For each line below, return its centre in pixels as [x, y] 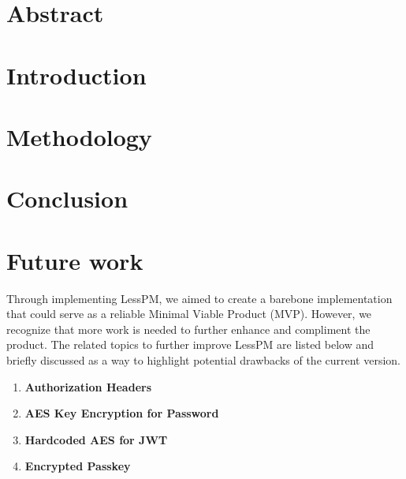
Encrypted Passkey [78, 466]
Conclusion [67, 198]
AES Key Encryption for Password [122, 413]
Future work [75, 260]
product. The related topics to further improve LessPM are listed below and [190, 344]
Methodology [79, 136]
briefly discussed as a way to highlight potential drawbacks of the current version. [203, 360]
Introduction [76, 75]
